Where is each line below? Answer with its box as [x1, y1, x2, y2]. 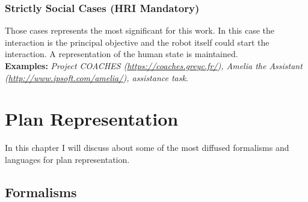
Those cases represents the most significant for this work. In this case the [5, 24, 275, 37]
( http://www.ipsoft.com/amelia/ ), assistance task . [5, 71, 188, 84]
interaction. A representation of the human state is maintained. [5, 47, 238, 60]
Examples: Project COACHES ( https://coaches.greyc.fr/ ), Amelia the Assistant [5, 60, 303, 72]
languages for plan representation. [5, 153, 130, 165]
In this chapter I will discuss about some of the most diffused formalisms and [5, 141, 289, 154]
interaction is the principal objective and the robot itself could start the [5, 35, 269, 48]
